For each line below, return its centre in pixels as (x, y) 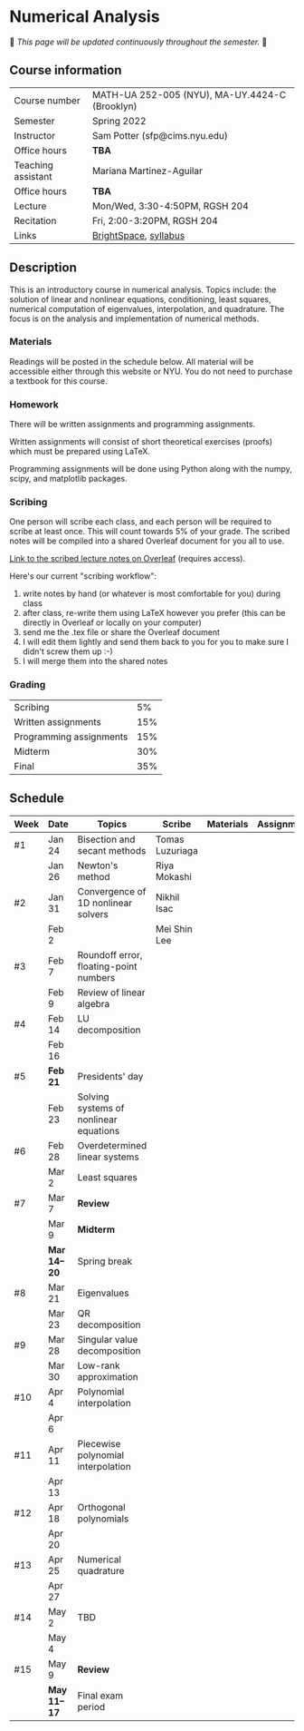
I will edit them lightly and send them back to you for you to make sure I (156, 642)
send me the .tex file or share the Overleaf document (121, 632)
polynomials (103, 1519)
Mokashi (174, 876)
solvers (93, 914)
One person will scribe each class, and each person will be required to (141, 522)
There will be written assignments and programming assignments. (133, 425)
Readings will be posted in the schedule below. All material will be (132, 361)
